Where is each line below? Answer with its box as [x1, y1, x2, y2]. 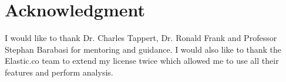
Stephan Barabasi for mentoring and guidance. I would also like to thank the [5, 43, 282, 55]
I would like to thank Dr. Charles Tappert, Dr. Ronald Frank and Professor [5, 32, 277, 44]
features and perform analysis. [5, 66, 113, 78]
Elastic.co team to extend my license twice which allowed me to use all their [5, 54, 279, 67]
